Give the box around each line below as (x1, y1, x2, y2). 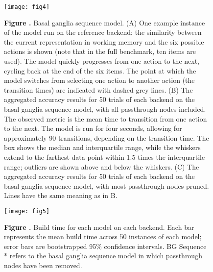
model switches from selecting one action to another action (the (4, 75, 195, 85)
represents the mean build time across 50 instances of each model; (4, 231, 202, 242)
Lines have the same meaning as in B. (4, 190, 118, 200)
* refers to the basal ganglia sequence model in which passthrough (4, 250, 202, 261)
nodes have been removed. (4, 260, 82, 270)
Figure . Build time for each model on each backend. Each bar (4, 222, 194, 232)
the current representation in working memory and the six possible (4, 36, 204, 47)
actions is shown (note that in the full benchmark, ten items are (4, 46, 196, 56)
